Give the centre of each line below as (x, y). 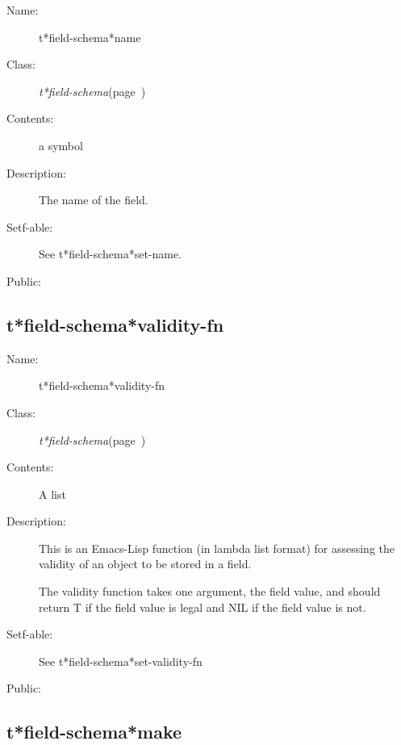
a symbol (61, 145)
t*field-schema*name (90, 37)
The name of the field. (94, 200)
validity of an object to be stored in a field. (145, 564)
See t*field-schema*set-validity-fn (121, 661)
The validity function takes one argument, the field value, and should (210, 591)
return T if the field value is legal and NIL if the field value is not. (203, 607)
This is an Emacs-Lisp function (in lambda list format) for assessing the (217, 548)
